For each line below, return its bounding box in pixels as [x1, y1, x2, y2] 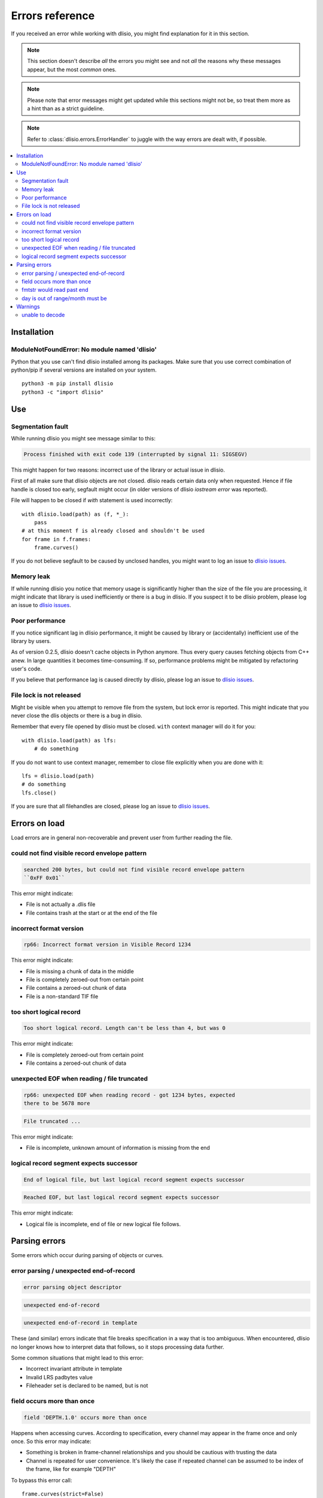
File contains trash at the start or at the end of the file [26, 909, 158, 916]
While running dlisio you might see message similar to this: [11, 434, 156, 442]
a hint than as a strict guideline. [27, 105, 105, 112]
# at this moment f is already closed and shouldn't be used [22, 527, 205, 534]
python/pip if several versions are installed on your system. [11, 366, 157, 374]
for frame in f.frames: [22, 536, 92, 542]
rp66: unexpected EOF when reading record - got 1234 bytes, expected [23, 1091, 236, 1098]
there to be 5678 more [23, 1100, 90, 1107]
